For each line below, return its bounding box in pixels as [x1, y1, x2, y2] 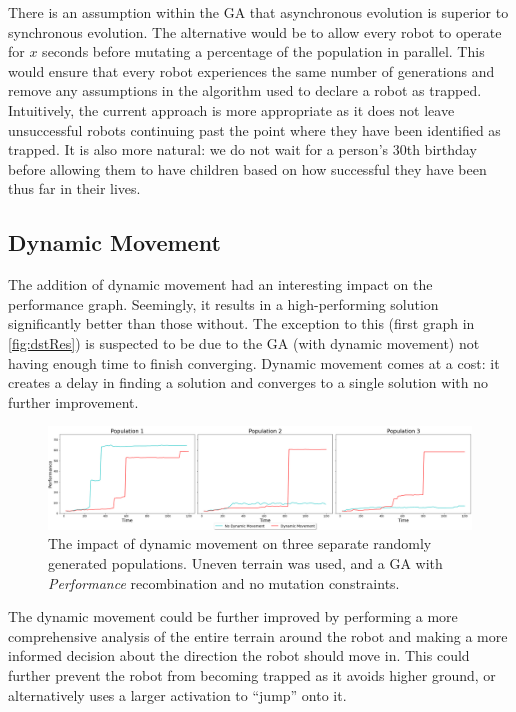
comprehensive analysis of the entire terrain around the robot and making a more [8, 625, 508, 646]
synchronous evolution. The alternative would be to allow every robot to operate [8, 21, 502, 42]
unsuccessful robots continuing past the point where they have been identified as [8, 119, 501, 140]
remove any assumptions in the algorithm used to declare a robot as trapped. [8, 80, 482, 101]
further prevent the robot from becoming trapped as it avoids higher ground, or [8, 664, 496, 685]
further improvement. [8, 391, 139, 412]
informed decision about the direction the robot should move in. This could [8, 645, 470, 666]
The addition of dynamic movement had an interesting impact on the [8, 274, 433, 295]
